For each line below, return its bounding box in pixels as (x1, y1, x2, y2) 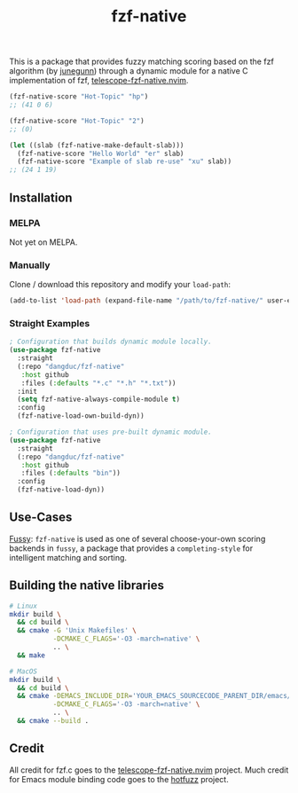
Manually (9, 259, 51, 271)
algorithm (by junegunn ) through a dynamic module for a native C (9, 66, 248, 76)
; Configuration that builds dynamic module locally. (9, 337, 213, 347)
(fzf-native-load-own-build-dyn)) (17, 412, 145, 420)
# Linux (9, 601, 38, 610)
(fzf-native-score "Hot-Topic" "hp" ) (9, 92, 149, 101)
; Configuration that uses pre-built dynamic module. (9, 428, 213, 436)
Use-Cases (9, 510, 73, 525)
